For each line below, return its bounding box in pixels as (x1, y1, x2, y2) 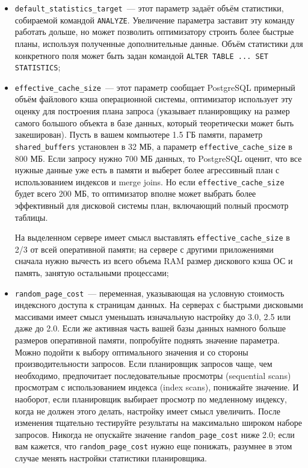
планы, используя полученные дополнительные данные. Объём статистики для (14, 37, 303, 49)
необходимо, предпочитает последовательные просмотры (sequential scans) (14, 369, 291, 381)
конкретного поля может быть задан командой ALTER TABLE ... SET (14, 49, 268, 61)
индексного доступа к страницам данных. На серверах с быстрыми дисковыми (14, 298, 303, 311)
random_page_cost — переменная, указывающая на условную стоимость (14, 286, 285, 299)
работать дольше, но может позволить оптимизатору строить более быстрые (14, 25, 294, 38)
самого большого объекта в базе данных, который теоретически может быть (14, 116, 294, 129)
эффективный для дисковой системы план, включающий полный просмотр (14, 199, 289, 211)
